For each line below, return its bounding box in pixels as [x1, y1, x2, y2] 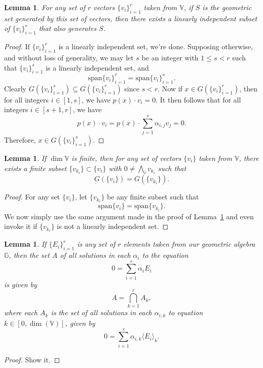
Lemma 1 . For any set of [4, 2, 85, 12]
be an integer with [141, 52, 199, 62]
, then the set [9, 250, 50, 260]
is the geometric [202, 2, 252, 12]
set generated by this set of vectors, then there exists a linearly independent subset [4, 13, 257, 23]
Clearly [4, 83, 26, 93]
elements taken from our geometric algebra [123, 239, 255, 249]
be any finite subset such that [107, 191, 199, 202]
